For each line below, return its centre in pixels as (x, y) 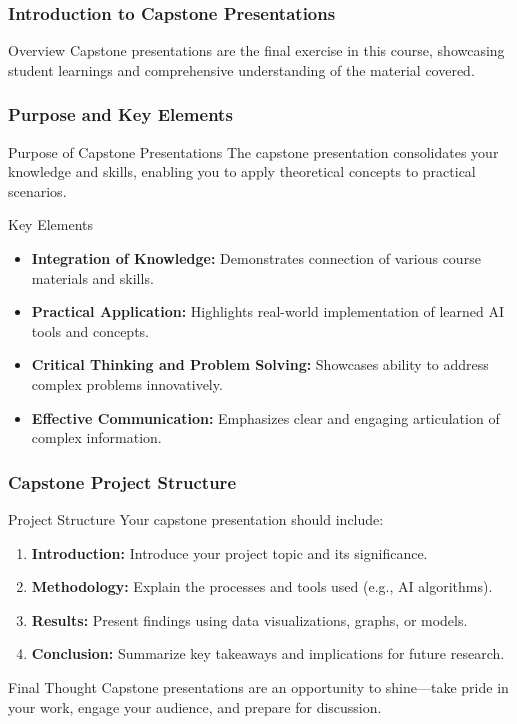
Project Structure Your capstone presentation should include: (196, 518)
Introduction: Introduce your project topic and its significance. (229, 552)
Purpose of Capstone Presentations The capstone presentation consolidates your (253, 151)
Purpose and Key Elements (120, 114)
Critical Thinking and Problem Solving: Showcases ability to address (260, 364)
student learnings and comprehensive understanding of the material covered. (241, 69)
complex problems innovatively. (127, 383)
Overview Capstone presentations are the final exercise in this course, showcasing (256, 50)
